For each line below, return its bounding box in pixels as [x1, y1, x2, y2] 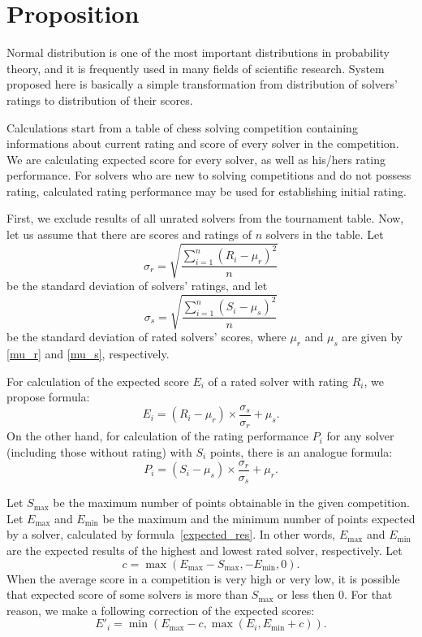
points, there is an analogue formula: [209, 444, 393, 461]
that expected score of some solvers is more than [6, 586, 248, 603]
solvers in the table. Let [265, 226, 384, 243]
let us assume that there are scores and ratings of [6, 226, 252, 243]
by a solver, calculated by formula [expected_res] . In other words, [6, 526, 336, 543]
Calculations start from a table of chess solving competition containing [6, 119, 358, 136]
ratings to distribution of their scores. [6, 91, 193, 108]
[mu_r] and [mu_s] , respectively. [6, 345, 170, 362]
